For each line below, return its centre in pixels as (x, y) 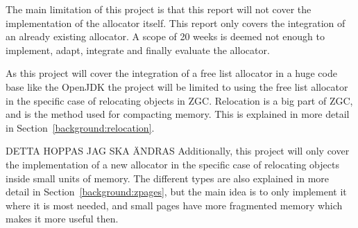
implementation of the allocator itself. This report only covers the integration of (176, 23)
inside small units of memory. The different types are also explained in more (168, 178)
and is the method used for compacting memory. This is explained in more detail (178, 114)
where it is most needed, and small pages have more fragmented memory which (174, 205)
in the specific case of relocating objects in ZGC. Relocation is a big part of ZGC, (179, 100)
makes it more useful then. (62, 219)
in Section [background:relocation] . (80, 127)
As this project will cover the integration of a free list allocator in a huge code (171, 73)
